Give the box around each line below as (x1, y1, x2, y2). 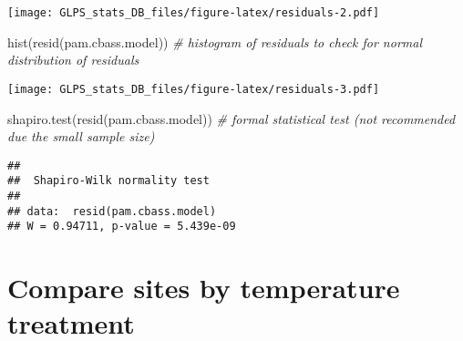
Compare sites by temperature (7, 269, 400, 306)
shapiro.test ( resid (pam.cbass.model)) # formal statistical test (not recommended (7, 108, 456, 128)
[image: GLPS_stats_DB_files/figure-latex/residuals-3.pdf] (7, 82, 380, 96)
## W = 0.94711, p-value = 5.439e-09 (7, 220, 236, 233)
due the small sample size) (7, 127, 155, 146)
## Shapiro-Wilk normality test (7, 174, 210, 188)
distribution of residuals (7, 50, 139, 69)
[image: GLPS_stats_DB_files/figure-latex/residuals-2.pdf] (7, 6, 380, 19)
